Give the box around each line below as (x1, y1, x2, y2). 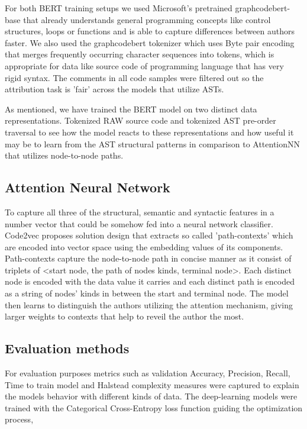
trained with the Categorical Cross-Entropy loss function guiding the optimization (5, 401, 303, 414)
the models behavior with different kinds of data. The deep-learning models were (5, 390, 298, 402)
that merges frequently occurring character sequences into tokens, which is (5, 48, 274, 60)
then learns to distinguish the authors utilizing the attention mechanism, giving (5, 298, 293, 311)
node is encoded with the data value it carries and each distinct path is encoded (5, 275, 295, 288)
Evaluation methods (5, 339, 130, 357)
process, (5, 413, 34, 425)
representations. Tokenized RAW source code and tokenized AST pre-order (5, 114, 276, 127)
